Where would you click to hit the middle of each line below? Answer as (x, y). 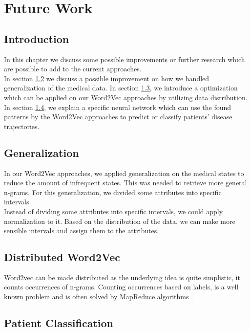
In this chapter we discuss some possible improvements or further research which (125, 59)
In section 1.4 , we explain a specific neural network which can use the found (118, 107)
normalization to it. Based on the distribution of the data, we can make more (120, 221)
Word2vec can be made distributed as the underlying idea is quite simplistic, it (122, 277)
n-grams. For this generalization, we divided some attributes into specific (113, 192)
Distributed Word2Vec (62, 257)
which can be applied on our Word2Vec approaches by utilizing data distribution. (126, 97)
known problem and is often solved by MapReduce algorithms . (99, 297)
